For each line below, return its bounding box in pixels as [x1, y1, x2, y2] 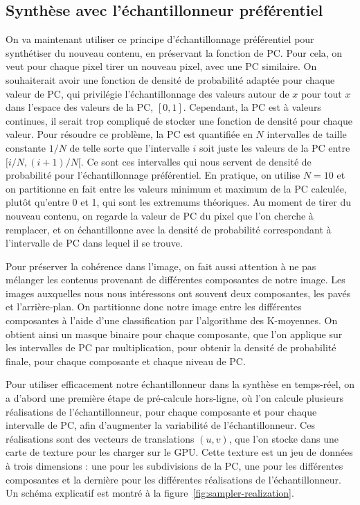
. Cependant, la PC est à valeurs [183, 100, 321, 114]
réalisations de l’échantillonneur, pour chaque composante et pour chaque [6, 404, 317, 418]
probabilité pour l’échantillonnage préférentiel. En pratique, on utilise [6, 168, 300, 182]
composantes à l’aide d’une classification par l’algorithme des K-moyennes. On [6, 313, 338, 328]
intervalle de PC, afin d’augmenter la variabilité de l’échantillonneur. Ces [6, 418, 315, 432]
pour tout [300, 86, 342, 100]
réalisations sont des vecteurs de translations [6, 431, 195, 445]
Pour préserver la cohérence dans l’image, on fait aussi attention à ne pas [6, 258, 316, 273]
